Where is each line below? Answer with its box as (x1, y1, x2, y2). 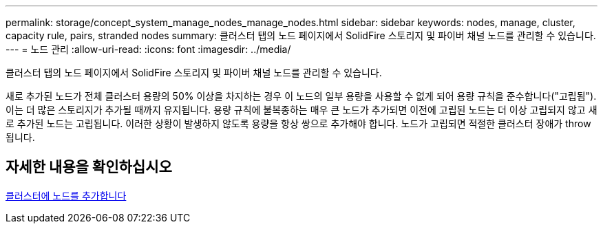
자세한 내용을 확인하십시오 (6, 158, 172, 176)
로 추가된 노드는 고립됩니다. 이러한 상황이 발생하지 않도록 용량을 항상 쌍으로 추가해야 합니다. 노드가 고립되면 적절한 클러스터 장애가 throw (6, 118, 591, 129)
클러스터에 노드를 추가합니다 (6, 189, 127, 201)
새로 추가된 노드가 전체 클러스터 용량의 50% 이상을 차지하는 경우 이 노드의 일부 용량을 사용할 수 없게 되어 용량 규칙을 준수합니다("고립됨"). (6, 90, 597, 102)
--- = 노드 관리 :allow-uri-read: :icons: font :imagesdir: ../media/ (6, 43, 291, 55)
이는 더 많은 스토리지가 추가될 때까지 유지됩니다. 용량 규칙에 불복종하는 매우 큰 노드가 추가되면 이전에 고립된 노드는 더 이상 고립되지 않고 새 (6, 104, 597, 116)
